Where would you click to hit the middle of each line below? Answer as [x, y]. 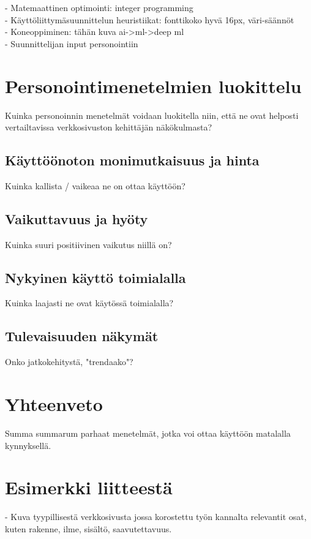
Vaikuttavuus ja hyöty [77, 218]
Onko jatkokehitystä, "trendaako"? [69, 362]
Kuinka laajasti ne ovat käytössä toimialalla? [89, 303]
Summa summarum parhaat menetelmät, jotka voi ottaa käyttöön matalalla [148, 433]
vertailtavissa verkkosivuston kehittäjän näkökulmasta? [109, 127]
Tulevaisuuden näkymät [82, 336]
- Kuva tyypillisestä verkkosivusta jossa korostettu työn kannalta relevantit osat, [156, 517]
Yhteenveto [54, 404]
